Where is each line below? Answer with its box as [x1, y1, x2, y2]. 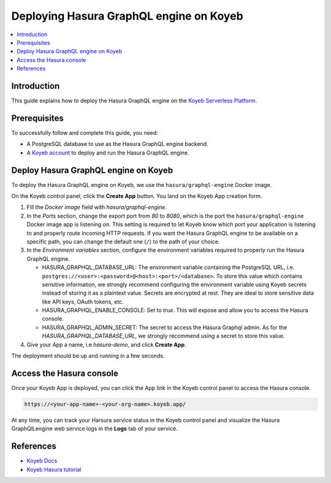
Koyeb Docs [26, 457, 58, 465]
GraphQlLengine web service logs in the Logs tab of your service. [11, 425, 178, 432]
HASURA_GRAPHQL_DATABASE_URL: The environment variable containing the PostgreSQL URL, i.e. [42, 264, 295, 271]
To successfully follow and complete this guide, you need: [11, 129, 159, 136]
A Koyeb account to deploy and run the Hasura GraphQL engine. [26, 149, 189, 156]
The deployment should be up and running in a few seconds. [11, 352, 165, 360]
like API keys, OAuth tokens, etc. [42, 298, 124, 305]
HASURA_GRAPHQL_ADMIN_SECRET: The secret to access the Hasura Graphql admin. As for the [42, 324, 287, 331]
